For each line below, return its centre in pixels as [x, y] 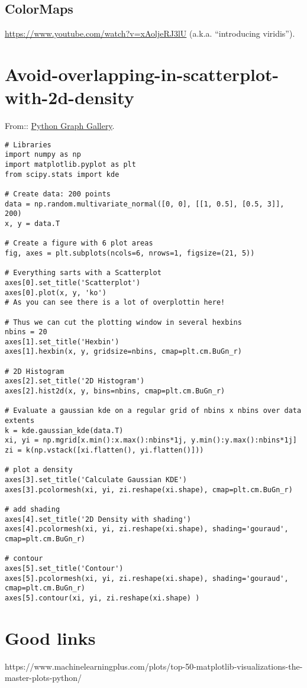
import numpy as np [43, 155]
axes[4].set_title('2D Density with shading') [98, 519]
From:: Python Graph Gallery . [60, 126]
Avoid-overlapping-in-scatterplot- [142, 74]
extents [20, 421]
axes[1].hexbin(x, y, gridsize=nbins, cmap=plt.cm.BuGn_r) [123, 352]
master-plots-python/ [43, 678]
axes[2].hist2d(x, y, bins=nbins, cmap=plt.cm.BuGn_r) [115, 391]
